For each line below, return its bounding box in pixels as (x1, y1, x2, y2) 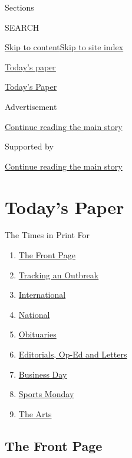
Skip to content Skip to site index (5, 41, 124, 53)
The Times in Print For (5, 229, 90, 241)
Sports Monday (18, 388, 74, 400)
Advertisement (5, 100, 57, 112)
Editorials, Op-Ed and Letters (18, 348, 127, 360)
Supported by (5, 140, 54, 152)
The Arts (18, 407, 52, 420)
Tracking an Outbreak (18, 268, 99, 281)
